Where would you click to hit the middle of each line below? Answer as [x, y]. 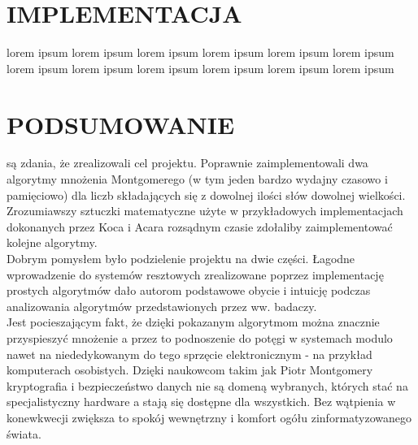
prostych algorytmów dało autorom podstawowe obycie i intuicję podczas [189, 290]
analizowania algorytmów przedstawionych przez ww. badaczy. [162, 306]
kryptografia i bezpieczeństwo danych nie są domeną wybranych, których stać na [207, 385]
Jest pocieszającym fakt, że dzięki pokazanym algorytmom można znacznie [193, 322]
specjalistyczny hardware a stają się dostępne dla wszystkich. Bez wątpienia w [201, 402]
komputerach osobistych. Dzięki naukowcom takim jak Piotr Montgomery [190, 370]
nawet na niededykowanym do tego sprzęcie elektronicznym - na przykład [189, 354]
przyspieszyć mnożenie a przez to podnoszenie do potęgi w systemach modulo [200, 337]
